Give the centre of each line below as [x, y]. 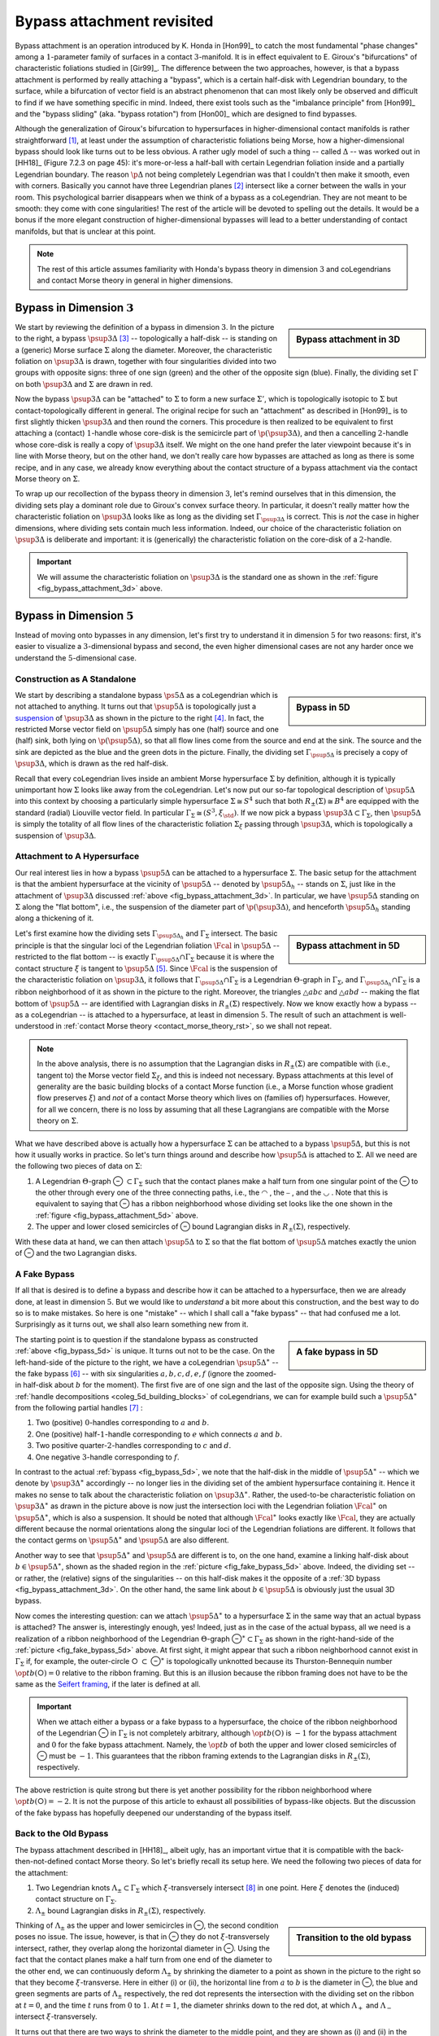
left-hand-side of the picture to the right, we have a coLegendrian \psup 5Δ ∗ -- [147, 1362]
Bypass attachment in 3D [348, 340]
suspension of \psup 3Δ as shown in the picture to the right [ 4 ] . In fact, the [139, 717]
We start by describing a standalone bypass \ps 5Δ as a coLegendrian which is [146, 695]
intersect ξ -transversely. [56, 2016]
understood [35, 1026]
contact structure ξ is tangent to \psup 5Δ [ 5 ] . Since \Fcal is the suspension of [146, 968]
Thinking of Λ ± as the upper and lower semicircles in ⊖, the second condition [147, 1926]
